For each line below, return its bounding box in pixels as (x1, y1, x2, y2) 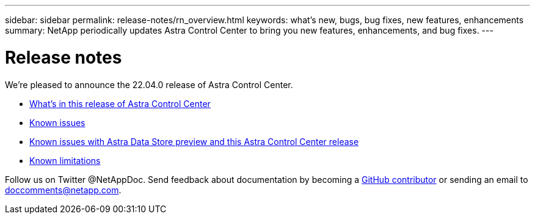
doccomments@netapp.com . (5, 184, 122, 195)
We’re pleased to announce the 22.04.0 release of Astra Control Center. (5, 79, 293, 90)
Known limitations (29, 155, 101, 166)
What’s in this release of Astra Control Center (29, 98, 211, 109)
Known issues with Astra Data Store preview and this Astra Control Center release (29, 136, 359, 147)
